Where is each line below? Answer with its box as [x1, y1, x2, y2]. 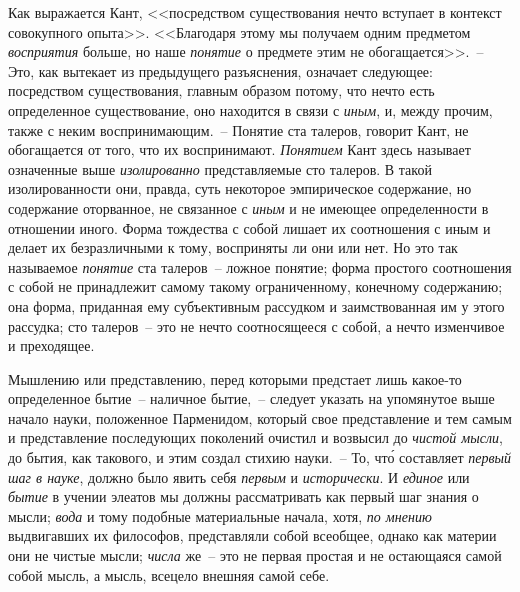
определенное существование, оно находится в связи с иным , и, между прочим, [8, 99, 493, 120]
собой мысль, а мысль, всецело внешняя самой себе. [8, 564, 330, 585]
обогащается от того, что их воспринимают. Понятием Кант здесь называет [8, 139, 471, 160]
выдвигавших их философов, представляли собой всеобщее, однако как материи [8, 525, 497, 546]
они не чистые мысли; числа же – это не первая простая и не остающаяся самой [8, 545, 502, 566]
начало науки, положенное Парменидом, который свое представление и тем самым [8, 407, 512, 428]
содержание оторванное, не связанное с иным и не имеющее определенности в [8, 197, 489, 218]
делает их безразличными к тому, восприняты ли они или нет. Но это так [8, 237, 458, 258]
